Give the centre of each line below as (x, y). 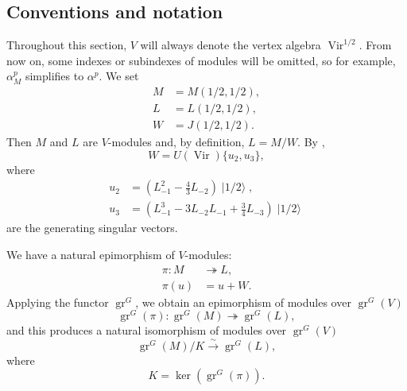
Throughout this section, (67, 45)
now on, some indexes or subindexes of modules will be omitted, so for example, (201, 60)
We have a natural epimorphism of (91, 254)
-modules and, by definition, (176, 142)
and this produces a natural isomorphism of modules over (147, 330)
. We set (119, 76)
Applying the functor (58, 302)
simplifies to (54, 76)
